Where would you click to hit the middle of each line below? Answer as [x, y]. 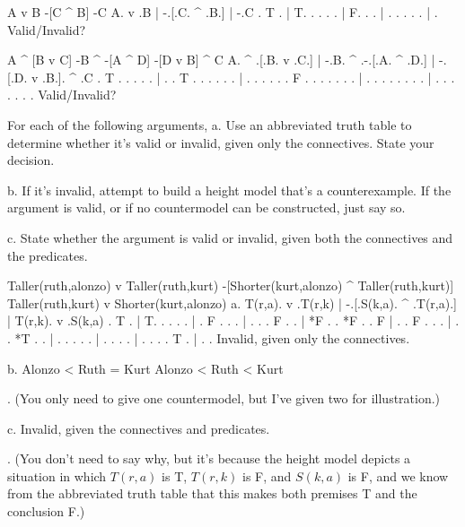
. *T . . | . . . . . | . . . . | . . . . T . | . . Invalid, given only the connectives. [209, 337]
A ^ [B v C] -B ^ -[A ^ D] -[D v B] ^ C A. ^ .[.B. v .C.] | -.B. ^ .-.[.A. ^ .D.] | [221, 60]
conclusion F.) [46, 511]
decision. [31, 160]
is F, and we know [398, 475]
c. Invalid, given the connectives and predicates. [139, 428]
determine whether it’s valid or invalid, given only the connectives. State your [221, 142]
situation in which [57, 475]
